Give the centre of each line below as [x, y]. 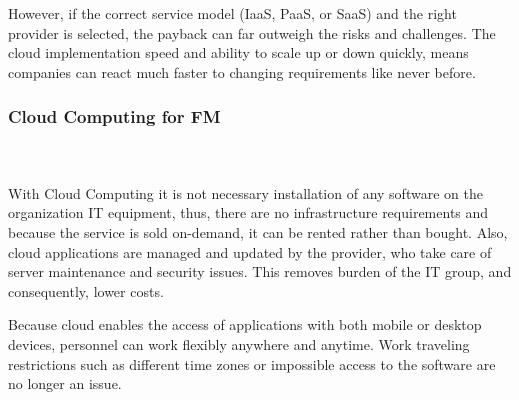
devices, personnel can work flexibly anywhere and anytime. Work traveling [239, 343]
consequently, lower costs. [86, 290]
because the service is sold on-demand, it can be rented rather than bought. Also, [258, 231]
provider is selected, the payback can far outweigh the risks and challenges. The [252, 32]
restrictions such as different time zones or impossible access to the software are [252, 363]
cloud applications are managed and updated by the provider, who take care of [250, 251]
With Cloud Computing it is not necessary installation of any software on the [245, 192]
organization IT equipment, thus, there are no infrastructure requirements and [248, 212]
